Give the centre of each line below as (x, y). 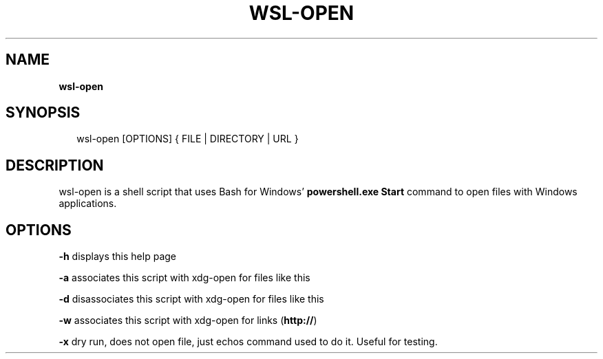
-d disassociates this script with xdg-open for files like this (191, 299)
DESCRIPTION (55, 165)
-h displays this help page (117, 257)
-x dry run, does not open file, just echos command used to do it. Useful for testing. (248, 342)
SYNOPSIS (43, 113)
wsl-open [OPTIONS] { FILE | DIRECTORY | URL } (188, 139)
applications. (88, 204)
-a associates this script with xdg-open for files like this (184, 278)
